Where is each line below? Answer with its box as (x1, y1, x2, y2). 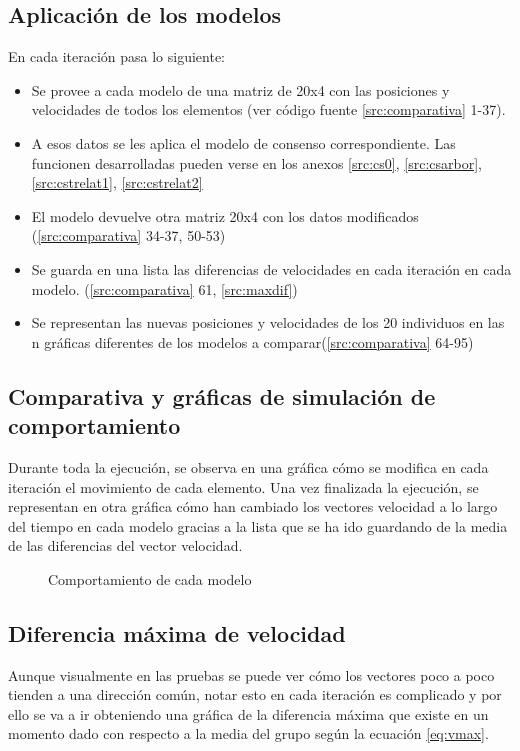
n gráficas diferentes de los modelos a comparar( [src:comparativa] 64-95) (31, 331, 474, 352)
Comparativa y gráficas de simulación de (8, 380, 436, 411)
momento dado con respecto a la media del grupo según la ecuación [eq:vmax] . (8, 723, 489, 744)
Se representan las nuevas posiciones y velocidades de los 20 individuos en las (31, 312, 505, 333)
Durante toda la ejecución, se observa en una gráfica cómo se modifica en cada (8, 456, 489, 477)
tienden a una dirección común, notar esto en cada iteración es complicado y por (8, 684, 502, 705)
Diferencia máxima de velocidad (8, 617, 346, 648)
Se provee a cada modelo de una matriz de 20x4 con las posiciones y (31, 79, 450, 100)
